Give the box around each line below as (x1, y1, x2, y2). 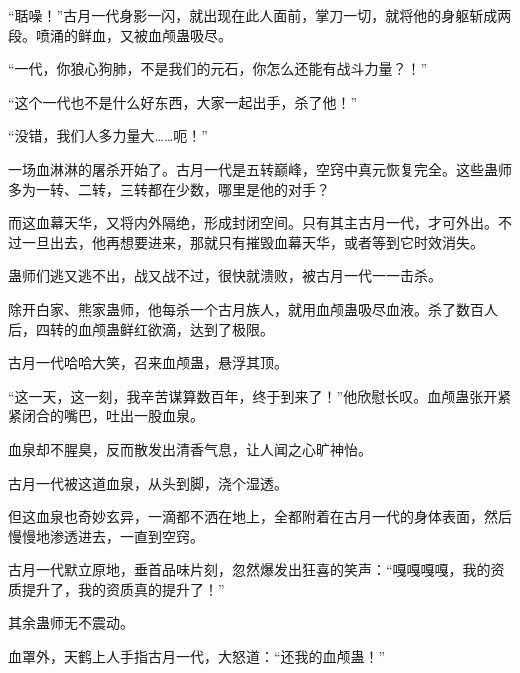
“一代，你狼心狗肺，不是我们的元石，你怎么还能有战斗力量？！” (8, 58, 428, 79)
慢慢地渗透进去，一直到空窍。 (8, 525, 204, 546)
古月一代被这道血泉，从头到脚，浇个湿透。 (8, 472, 288, 493)
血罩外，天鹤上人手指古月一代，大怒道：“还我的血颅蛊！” (8, 646, 386, 667)
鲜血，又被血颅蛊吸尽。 (77, 24, 232, 45)
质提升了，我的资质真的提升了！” (8, 578, 225, 599)
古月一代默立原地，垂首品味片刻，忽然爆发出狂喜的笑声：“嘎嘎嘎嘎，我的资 (8, 559, 505, 580)
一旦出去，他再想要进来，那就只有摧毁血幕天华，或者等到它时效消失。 (21, 231, 484, 252)
